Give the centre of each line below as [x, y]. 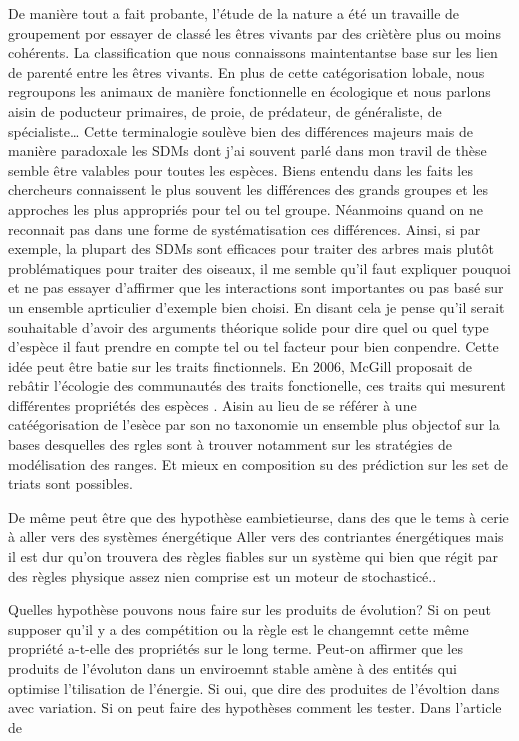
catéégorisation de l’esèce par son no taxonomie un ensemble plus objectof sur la [254, 424]
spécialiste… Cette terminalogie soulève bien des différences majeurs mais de [240, 130]
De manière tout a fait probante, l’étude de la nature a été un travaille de [234, 13]
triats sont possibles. [70, 483]
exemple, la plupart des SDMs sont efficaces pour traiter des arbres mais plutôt [251, 248]
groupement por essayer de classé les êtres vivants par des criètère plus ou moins [254, 32]
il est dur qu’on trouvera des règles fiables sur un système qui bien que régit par [253, 556]
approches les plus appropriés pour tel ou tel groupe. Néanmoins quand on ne [246, 208]
